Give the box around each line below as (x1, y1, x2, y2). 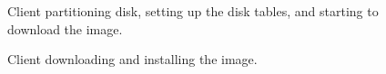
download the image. (7, 19, 123, 38)
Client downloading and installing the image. (7, 50, 258, 69)
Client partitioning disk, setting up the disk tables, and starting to (7, 2, 379, 20)
